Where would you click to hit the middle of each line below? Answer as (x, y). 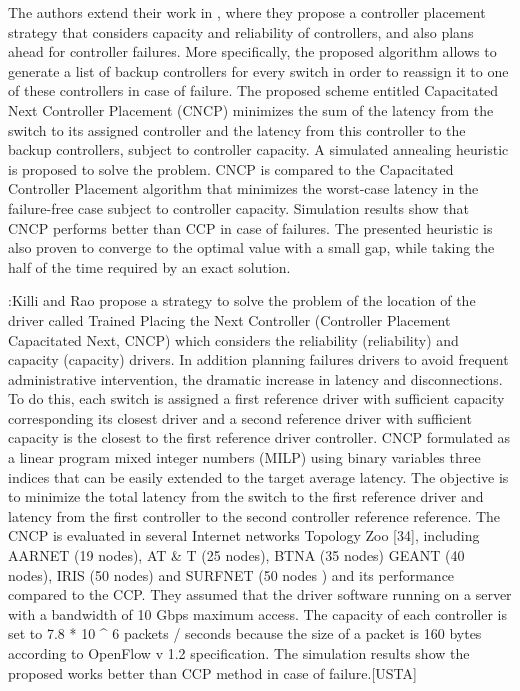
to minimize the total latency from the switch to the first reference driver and (246, 496)
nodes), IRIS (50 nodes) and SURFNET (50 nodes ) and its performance (231, 574)
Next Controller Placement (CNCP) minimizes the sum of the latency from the (251, 109)
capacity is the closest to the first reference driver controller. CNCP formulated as (259, 437)
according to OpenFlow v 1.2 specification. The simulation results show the (239, 653)
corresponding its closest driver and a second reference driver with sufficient (240, 417)
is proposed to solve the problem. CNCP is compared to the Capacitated (231, 168)
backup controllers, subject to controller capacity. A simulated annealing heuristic (258, 149)
